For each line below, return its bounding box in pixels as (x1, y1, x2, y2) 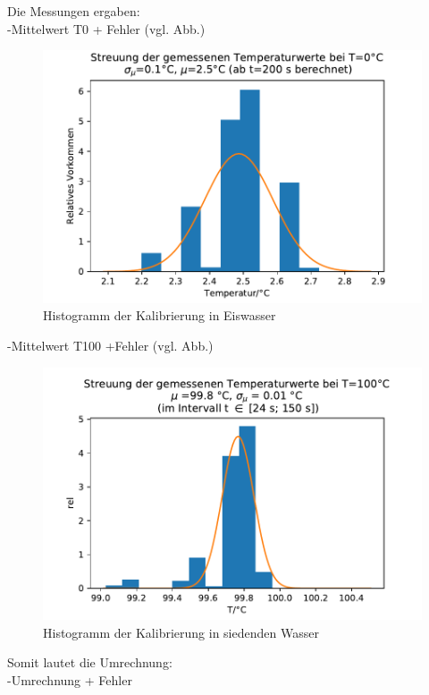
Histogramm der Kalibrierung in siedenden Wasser (43, 623, 319, 641)
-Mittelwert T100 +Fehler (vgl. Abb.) (7, 336, 214, 355)
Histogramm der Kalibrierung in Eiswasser (43, 306, 276, 325)
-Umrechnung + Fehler (7, 671, 132, 690)
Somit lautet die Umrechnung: (7, 653, 172, 672)
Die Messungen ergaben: (7, 2, 140, 20)
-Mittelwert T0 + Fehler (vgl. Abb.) (7, 19, 206, 38)
